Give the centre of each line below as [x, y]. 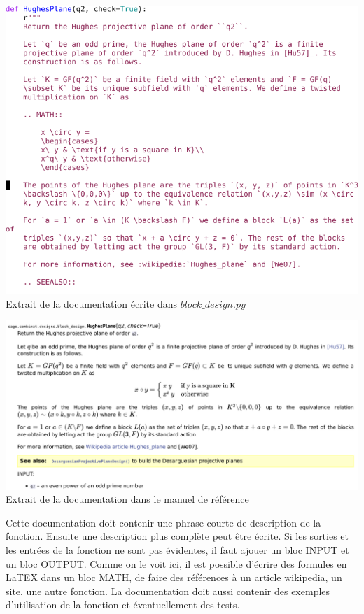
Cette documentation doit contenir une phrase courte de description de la [163, 522]
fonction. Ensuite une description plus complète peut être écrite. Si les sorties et [177, 536]
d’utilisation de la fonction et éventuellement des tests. [123, 605]
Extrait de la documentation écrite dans [91, 303]
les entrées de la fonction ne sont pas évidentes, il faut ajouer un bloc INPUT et [177, 550]
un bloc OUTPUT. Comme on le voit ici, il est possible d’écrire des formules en [176, 563]
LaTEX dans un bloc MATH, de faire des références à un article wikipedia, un [174, 577]
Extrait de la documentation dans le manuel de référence [127, 499]
